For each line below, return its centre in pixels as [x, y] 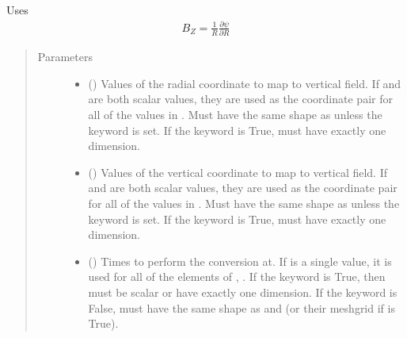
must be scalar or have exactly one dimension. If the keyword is [243, 292]
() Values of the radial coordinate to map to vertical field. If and [245, 83]
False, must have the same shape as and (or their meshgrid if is [242, 307]
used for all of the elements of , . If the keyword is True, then [237, 277]
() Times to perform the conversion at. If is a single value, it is [240, 261]
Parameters [65, 57]
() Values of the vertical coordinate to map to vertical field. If [238, 172]
